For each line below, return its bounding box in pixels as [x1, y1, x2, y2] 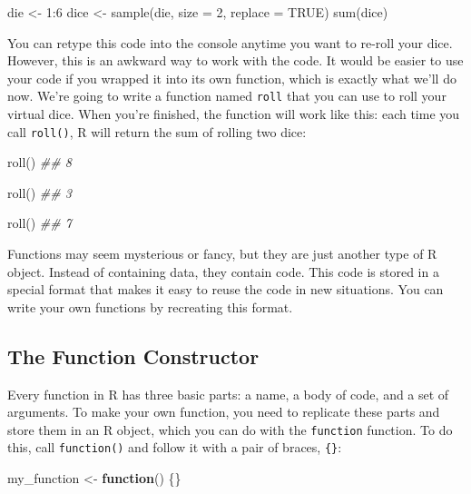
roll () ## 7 [7, 213, 72, 232]
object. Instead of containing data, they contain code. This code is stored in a [7, 262, 439, 281]
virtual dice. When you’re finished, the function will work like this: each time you [7, 104, 460, 123]
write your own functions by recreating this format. [7, 297, 293, 316]
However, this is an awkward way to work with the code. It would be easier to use [7, 51, 464, 70]
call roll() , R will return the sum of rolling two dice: [7, 122, 307, 141]
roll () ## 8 [7, 153, 72, 172]
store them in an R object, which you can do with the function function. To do [7, 420, 453, 439]
